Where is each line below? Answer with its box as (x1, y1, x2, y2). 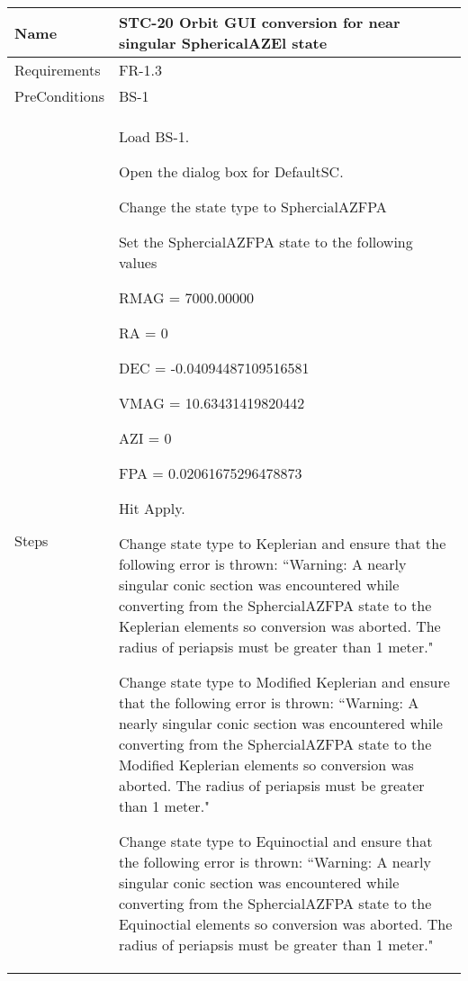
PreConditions (14, 85, 104, 106)
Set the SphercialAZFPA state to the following (118, 231, 413, 252)
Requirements (14, 59, 101, 80)
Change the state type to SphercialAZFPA (118, 196, 387, 217)
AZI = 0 (118, 427, 172, 448)
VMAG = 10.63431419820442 (118, 392, 305, 413)
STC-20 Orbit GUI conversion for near (118, 12, 400, 32)
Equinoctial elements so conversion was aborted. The (118, 913, 453, 934)
